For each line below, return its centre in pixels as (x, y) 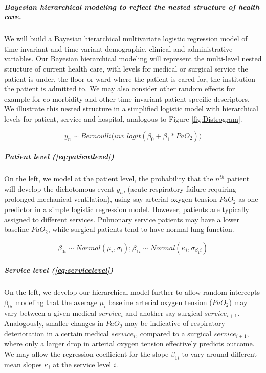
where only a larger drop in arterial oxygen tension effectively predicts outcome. (129, 344)
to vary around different (219, 353)
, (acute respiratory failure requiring (180, 188)
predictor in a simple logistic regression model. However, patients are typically (127, 209)
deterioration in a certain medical (57, 333)
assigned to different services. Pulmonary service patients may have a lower (122, 219)
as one (248, 199)
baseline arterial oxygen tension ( (160, 302)
